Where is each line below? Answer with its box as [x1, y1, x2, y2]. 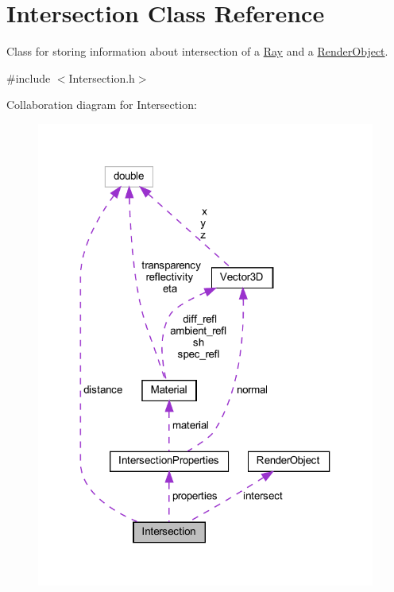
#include [6, 69, 51, 86]
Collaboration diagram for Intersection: [6, 96, 197, 113]
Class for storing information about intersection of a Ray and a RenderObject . [6, 43, 388, 60]
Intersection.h [68, 69, 135, 86]
